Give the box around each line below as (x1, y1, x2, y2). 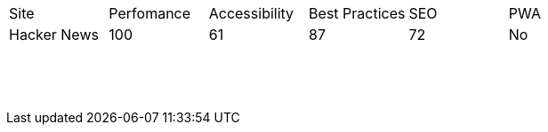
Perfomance (109, 4, 191, 22)
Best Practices (309, 4, 406, 22)
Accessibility (208, 4, 294, 22)
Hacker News (9, 26, 99, 43)
